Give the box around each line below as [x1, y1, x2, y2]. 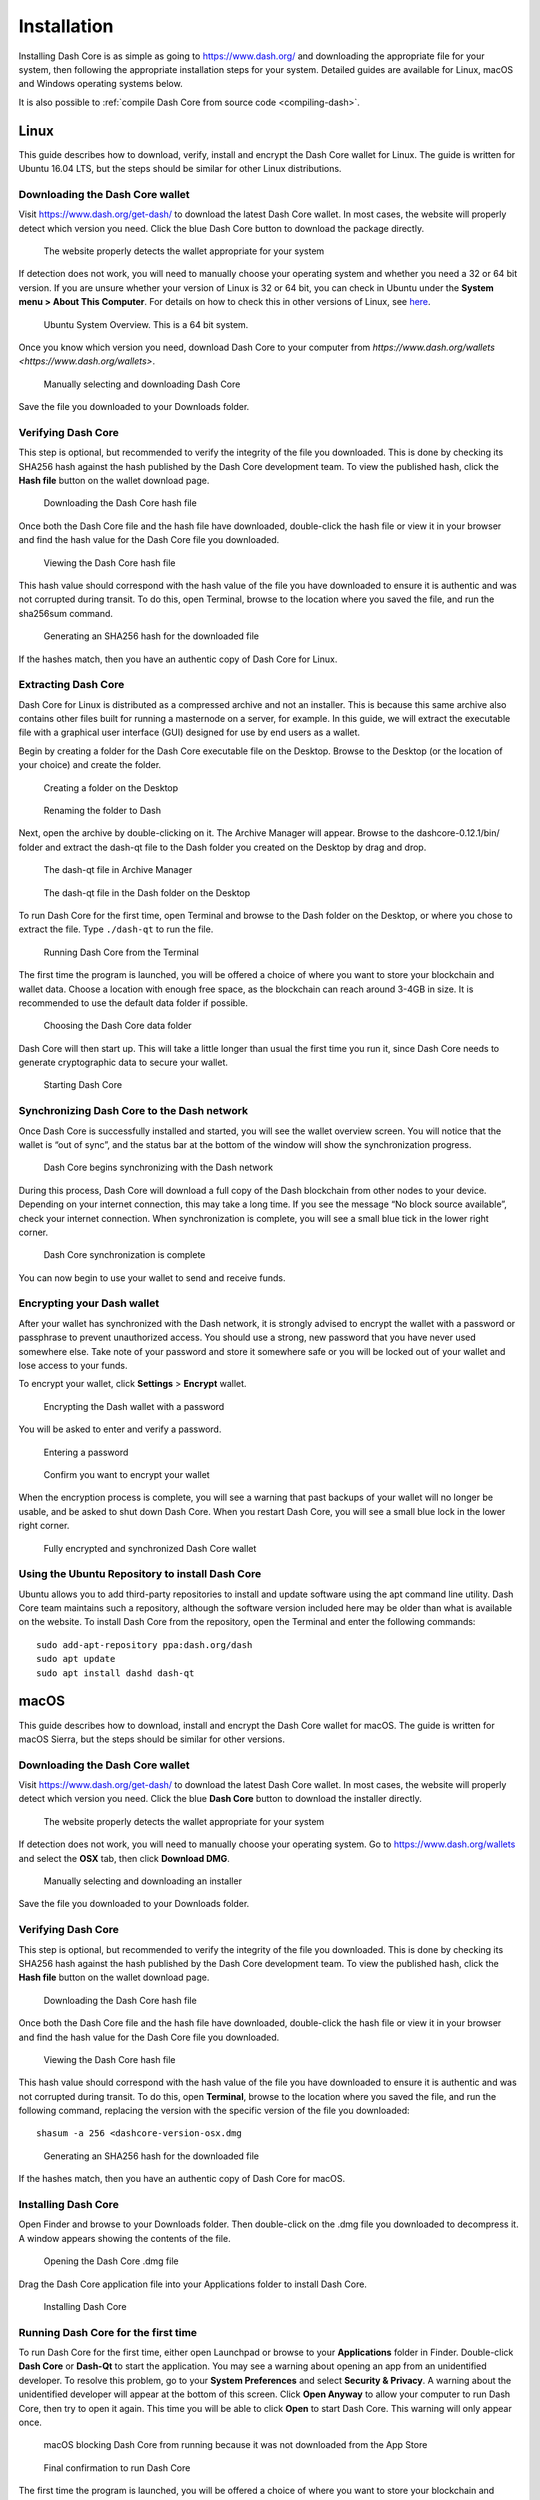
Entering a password [43, 1446, 129, 1458]
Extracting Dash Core [18, 678, 125, 692]
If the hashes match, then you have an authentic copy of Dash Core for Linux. [18, 653, 338, 665]
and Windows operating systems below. [18, 78, 184, 90]
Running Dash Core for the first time [18, 2325, 198, 2339]
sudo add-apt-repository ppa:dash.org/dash [36, 1639, 253, 1650]
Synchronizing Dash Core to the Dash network [18, 1104, 249, 1118]
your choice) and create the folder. [18, 759, 162, 771]
